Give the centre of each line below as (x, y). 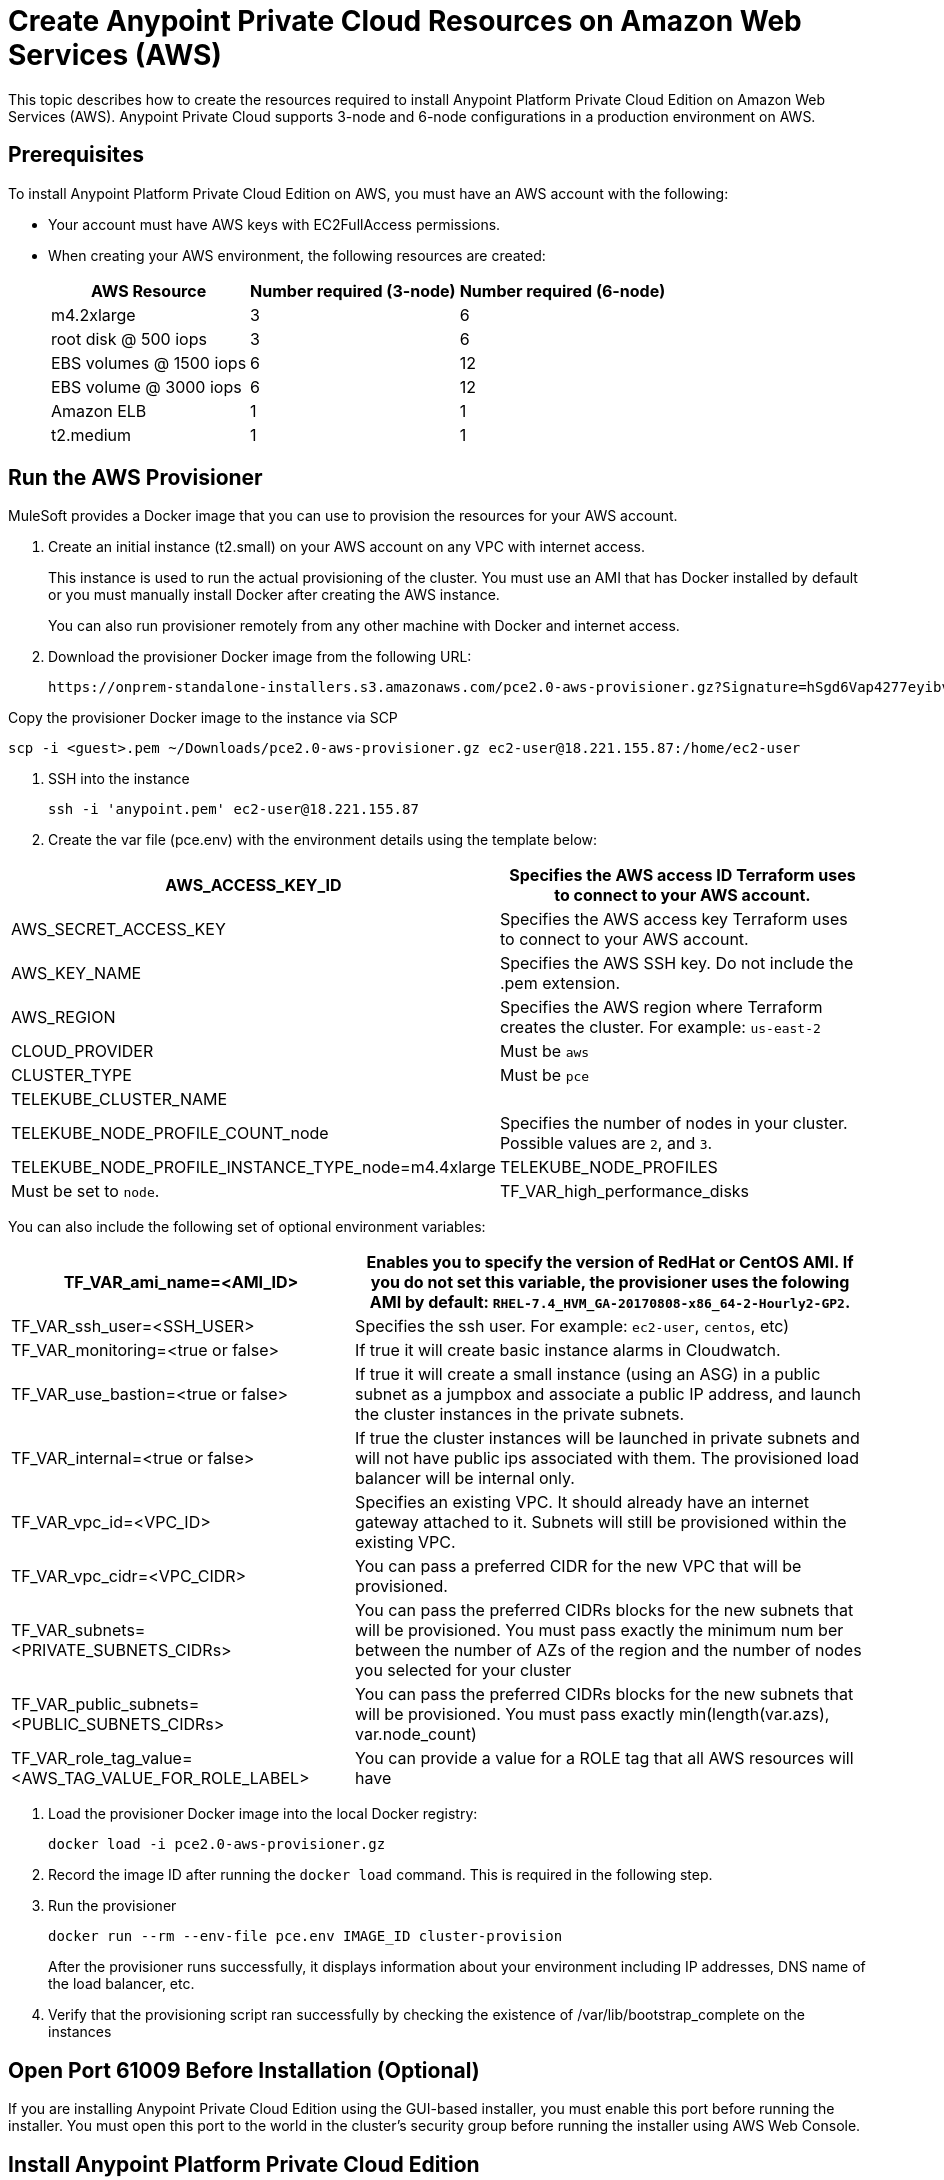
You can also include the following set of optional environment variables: (247, 1227)
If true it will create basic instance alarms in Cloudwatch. (568, 1350)
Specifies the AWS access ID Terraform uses (682, 875)
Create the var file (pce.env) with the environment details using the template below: (323, 840)
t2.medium (91, 434)
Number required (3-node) (353, 290)
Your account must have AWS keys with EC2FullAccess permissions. (274, 224)
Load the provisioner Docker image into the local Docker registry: (263, 1814)
